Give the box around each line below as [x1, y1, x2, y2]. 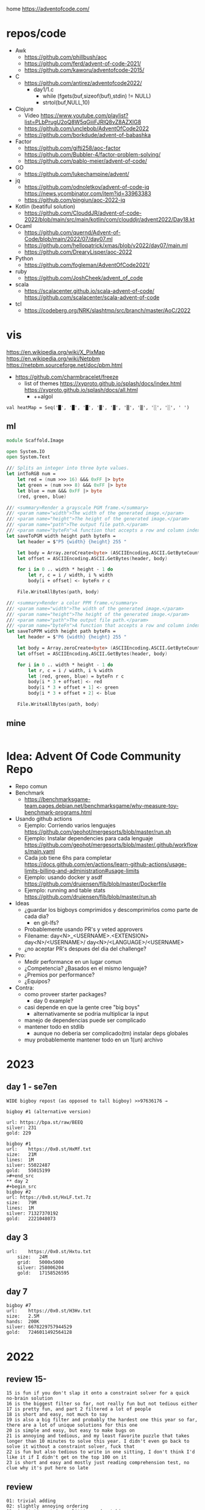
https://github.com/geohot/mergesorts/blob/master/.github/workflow [24, 841, 198, 848]
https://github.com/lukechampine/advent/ [24, 170, 129, 177]
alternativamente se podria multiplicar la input [33, 1010, 149, 1017]
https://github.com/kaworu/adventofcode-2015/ [24, 66, 145, 73]
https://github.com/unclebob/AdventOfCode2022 [24, 125, 149, 132]
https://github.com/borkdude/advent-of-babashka [24, 131, 151, 138]
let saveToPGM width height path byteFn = [6, 533, 116, 539]
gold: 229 [6, 1130, 32, 1136]
